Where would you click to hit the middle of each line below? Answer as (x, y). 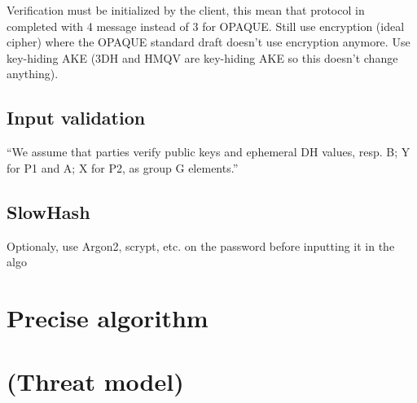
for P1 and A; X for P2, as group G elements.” (123, 167)
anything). (33, 74)
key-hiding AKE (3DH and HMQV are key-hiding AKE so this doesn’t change (202, 57)
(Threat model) (95, 381)
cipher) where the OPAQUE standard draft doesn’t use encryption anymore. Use (208, 42)
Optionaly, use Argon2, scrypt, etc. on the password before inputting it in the (201, 245)
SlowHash (48, 211)
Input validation (76, 118)
